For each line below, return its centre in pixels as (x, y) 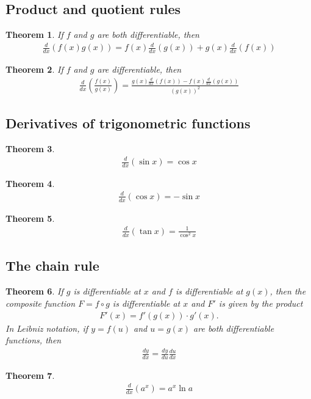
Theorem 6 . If (34, 291)
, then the (288, 291)
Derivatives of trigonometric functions (128, 123)
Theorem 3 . (30, 148)
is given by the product (261, 303)
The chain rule (52, 265)
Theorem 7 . (30, 375)
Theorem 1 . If (34, 35)
